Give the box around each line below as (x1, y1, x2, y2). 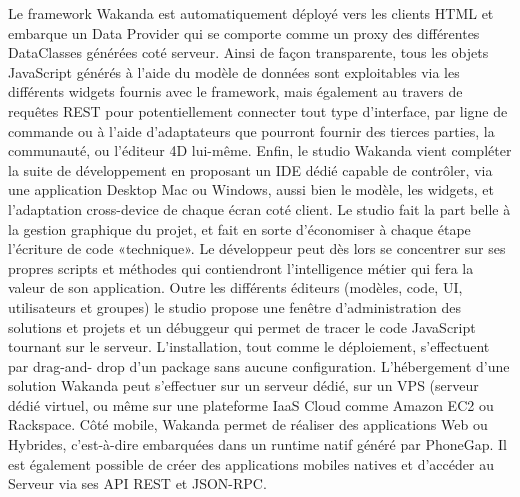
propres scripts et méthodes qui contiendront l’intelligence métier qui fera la (8, 257, 474, 278)
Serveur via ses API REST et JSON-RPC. (8, 473, 267, 494)
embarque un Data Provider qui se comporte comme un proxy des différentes (8, 22, 480, 43)
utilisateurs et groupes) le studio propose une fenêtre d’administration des (8, 296, 462, 317)
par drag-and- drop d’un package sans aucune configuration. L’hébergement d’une (8, 355, 510, 376)
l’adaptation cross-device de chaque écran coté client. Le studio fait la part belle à (8, 198, 511, 219)
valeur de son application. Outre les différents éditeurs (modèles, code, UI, (8, 277, 463, 298)
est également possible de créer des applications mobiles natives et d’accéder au (8, 453, 494, 474)
